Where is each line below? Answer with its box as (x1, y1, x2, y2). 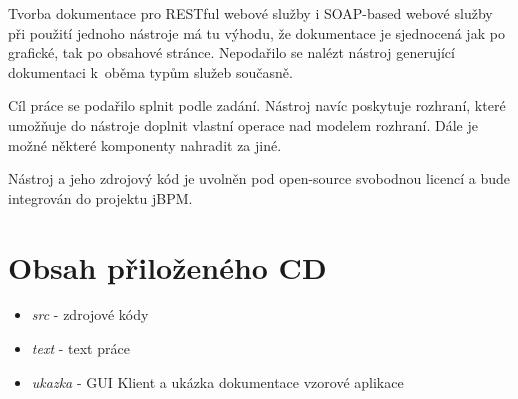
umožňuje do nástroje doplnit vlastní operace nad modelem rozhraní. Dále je (8, 114, 478, 135)
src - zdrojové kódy (31, 304, 149, 325)
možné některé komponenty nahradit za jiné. (8, 134, 282, 155)
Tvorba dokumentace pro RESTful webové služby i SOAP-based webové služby (8, 3, 493, 23)
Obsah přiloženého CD (8, 246, 327, 287)
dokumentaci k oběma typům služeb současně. (8, 61, 293, 82)
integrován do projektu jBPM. (8, 187, 193, 208)
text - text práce (31, 338, 130, 359)
